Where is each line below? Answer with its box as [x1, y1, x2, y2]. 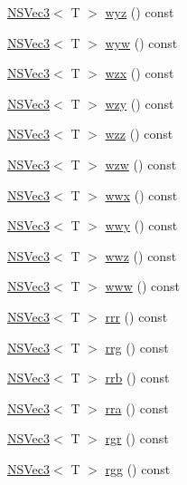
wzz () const [105, 124, 173, 143]
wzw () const [105, 154, 177, 173]
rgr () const [105, 429, 169, 448]
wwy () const [105, 216, 178, 235]
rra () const [105, 398, 169, 417]
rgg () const [105, 459, 171, 478]
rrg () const [105, 337, 169, 356]
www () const [105, 276, 180, 296]
